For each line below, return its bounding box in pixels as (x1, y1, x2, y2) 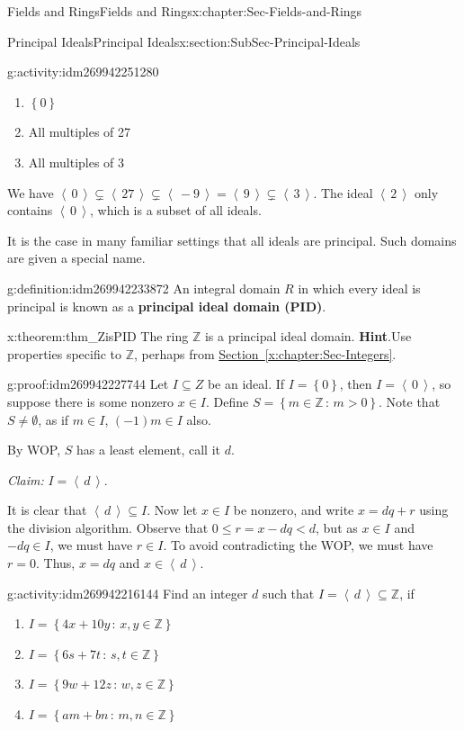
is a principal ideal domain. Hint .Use (204, 327, 412, 346)
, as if (38, 410, 69, 428)
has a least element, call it (76, 440, 221, 459)
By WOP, (7, 440, 61, 459)
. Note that (379, 392, 441, 410)
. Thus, (35, 554, 76, 572)
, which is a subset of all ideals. (89, 201, 262, 220)
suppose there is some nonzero (7, 392, 174, 410)
